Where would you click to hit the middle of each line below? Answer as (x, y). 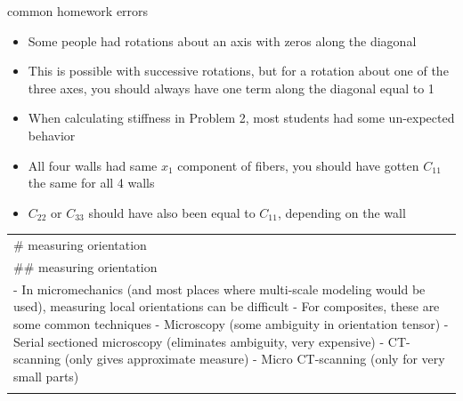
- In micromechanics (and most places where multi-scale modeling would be (219, 289)
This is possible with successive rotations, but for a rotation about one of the (238, 71)
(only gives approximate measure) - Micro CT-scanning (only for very (255, 359)
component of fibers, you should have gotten (298, 165)
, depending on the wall (341, 212)
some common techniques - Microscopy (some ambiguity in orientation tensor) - (231, 323)
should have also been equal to (172, 212)
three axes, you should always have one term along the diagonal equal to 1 (231, 88)
